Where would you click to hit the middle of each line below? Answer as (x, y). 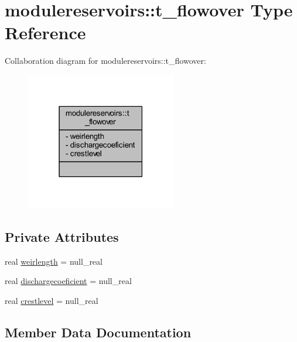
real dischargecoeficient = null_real (68, 281)
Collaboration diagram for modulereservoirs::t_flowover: (105, 61)
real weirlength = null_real (54, 261)
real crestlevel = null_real (52, 301)
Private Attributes (62, 237)
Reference (45, 33)
